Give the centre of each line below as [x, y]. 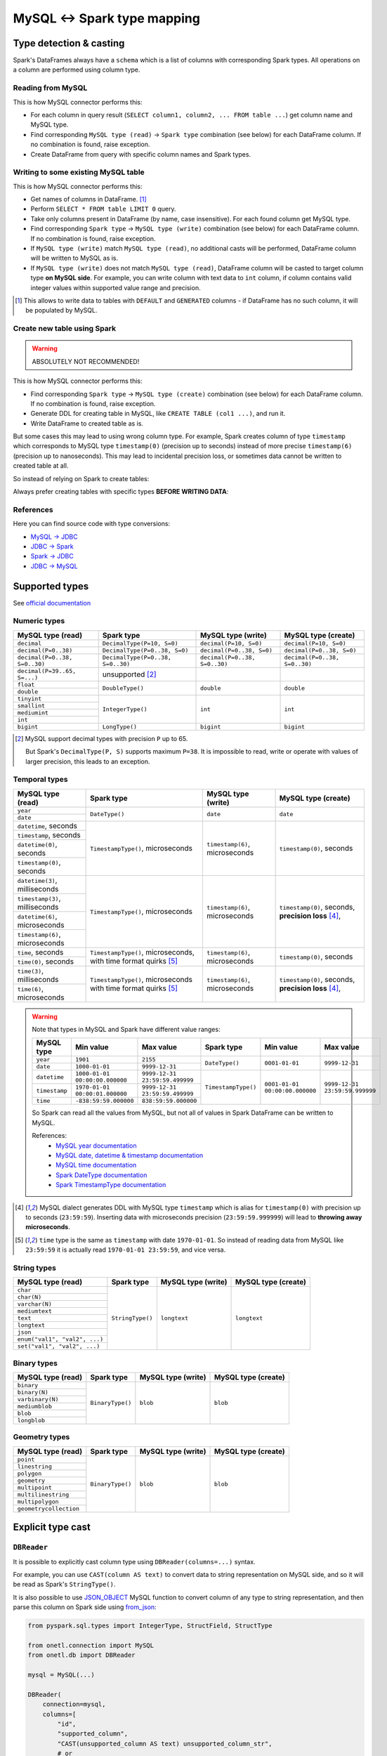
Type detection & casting [69, 43]
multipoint [35, 1487]
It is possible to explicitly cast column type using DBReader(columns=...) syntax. [134, 1561]
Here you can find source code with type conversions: [92, 524]
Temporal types [40, 780]
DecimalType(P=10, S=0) [140, 643]
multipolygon [38, 1501]
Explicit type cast [52, 1527]
